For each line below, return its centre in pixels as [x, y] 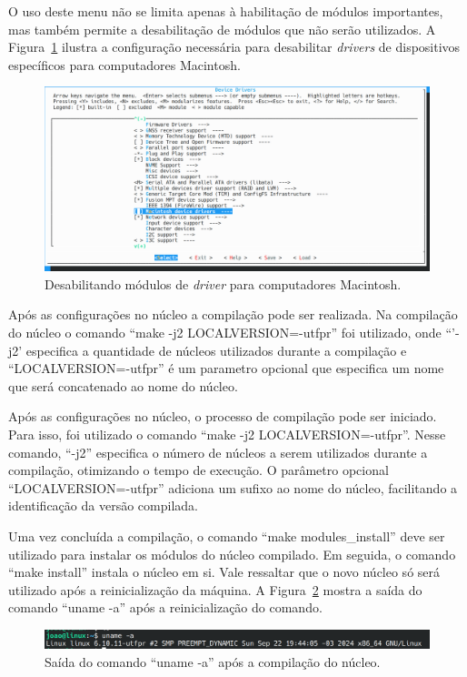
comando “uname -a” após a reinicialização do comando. [165, 607]
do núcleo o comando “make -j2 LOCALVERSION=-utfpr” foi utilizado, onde [225, 333]
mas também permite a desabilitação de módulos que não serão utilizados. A [222, 29]
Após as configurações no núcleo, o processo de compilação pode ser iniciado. [223, 416]
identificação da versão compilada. [103, 505]
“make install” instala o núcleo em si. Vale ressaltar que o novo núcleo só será [224, 572]
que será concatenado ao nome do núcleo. [123, 385]
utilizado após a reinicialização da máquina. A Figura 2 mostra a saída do [215, 589]
